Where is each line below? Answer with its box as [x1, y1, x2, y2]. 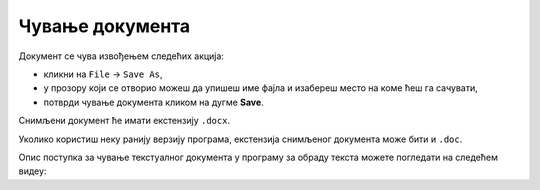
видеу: [18, 165, 47, 177]
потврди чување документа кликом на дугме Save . [43, 96, 264, 108]
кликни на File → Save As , [43, 68, 164, 80]
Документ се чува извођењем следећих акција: [18, 50, 225, 62]
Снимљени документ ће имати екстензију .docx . [18, 115, 230, 127]
